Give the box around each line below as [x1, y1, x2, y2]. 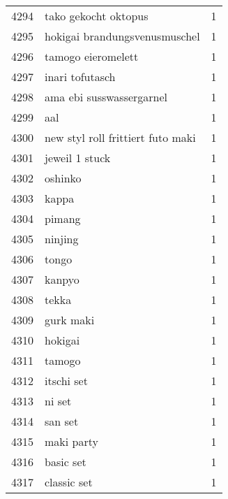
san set [45, 413, 79, 429]
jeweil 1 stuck [45, 150, 111, 166]
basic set [45, 454, 86, 470]
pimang [45, 210, 81, 226]
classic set [45, 474, 93, 490]
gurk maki [45, 312, 95, 328]
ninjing [45, 231, 79, 247]
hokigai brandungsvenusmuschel [45, 28, 200, 44]
